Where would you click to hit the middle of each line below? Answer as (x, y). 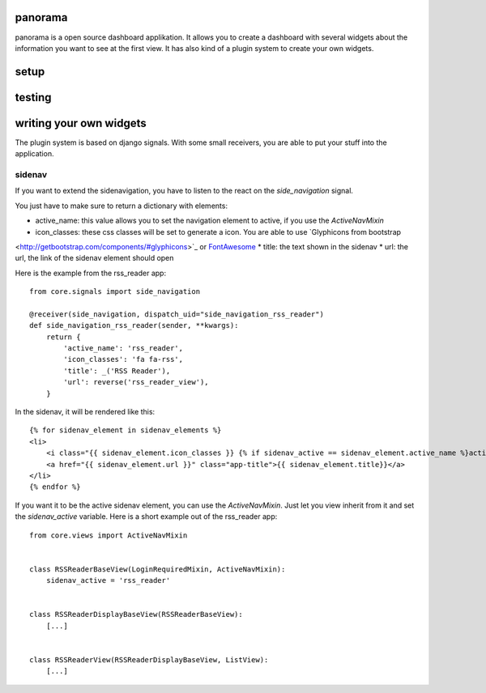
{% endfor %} (55, 487)
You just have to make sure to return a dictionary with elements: (122, 206)
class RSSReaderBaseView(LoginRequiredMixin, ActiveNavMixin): (158, 569)
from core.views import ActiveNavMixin (109, 535)
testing (33, 97)
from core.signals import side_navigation (115, 292)
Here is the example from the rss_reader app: (90, 273)
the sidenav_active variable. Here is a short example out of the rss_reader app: (146, 517)
